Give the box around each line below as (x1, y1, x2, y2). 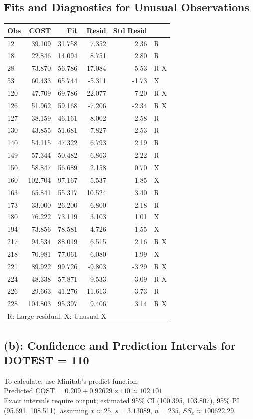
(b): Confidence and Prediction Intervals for (4, 337, 236, 353)
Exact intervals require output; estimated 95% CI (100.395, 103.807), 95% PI (4, 395, 239, 405)
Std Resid (113, 25, 147, 35)
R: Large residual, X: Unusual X (7, 311, 107, 321)
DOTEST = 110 (4, 352, 89, 367)
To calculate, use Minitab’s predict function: (4, 375, 139, 386)
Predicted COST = (4, 385, 63, 396)
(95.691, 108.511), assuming (4, 405, 88, 415)
